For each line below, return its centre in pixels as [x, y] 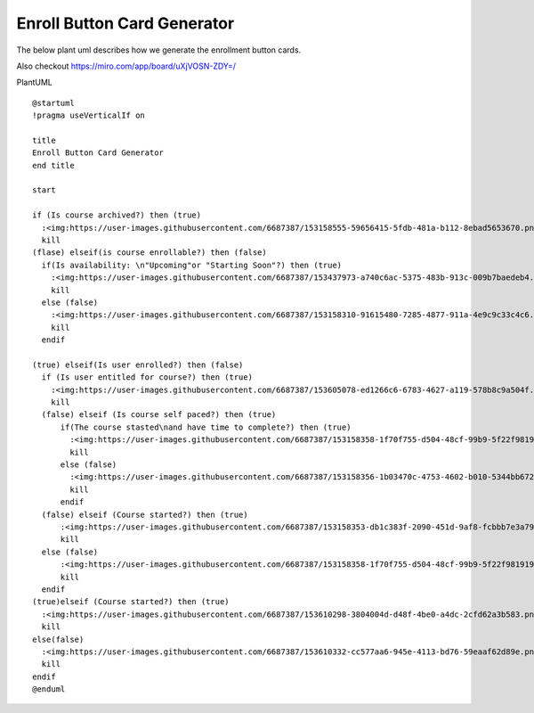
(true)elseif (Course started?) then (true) [131, 602]
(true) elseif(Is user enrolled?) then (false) [138, 365]
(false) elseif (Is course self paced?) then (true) [159, 415]
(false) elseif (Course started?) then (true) [145, 514]
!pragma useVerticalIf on [89, 115]
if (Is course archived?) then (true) [117, 215]
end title [53, 165]
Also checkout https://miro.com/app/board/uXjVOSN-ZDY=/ [126, 66]
